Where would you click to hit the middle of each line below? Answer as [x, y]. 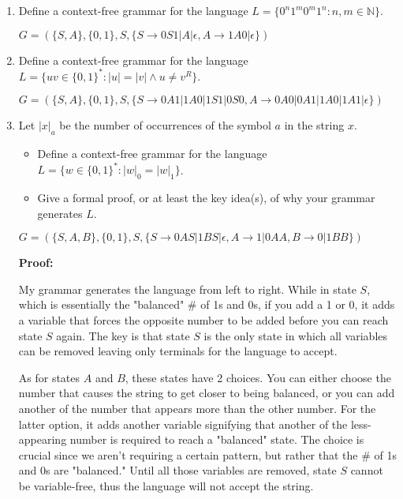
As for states [49, 377]
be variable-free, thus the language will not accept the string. [166, 485]
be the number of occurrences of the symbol [165, 125]
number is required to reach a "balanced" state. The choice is [217, 439]
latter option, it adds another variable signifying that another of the [183, 424]
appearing [43, 439]
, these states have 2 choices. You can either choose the [258, 377]
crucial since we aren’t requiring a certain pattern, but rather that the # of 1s [207, 454]
